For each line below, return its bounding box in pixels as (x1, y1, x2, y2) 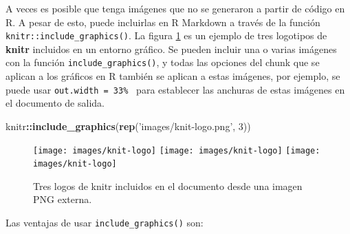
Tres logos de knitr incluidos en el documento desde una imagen (33, 178, 303, 193)
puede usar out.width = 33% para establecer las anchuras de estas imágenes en (6, 82, 345, 96)
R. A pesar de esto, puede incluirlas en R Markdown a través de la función (6, 14, 320, 29)
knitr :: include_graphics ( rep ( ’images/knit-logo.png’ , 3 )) (6, 118, 251, 133)
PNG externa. (33, 192, 92, 206)
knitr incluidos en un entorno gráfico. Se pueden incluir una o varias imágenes (6, 41, 337, 56)
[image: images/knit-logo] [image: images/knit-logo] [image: (33, 145, 320, 156)
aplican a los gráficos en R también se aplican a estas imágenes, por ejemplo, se (6, 69, 340, 83)
